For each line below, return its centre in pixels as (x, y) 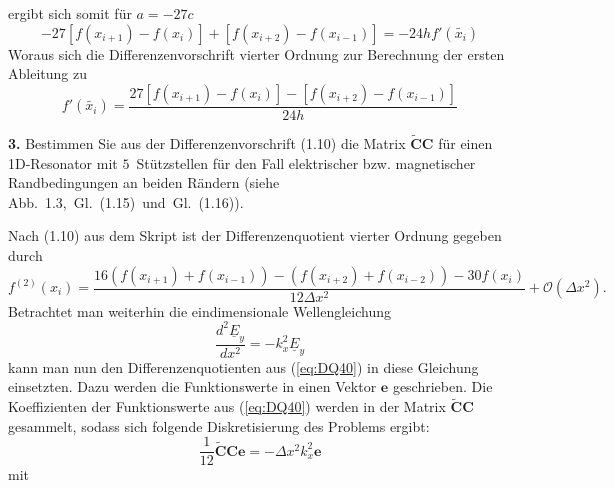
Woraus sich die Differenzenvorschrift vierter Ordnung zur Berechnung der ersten (256, 53)
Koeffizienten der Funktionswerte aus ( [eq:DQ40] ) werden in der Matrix (227, 406)
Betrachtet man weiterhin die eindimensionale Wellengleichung (200, 310)
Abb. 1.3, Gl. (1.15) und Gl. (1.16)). (126, 201)
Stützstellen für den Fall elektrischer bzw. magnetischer (306, 162)
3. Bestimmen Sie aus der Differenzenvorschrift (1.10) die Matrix (207, 143)
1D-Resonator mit (63, 162)
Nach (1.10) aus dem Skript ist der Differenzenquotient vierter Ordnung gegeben (255, 235)
